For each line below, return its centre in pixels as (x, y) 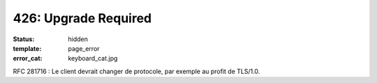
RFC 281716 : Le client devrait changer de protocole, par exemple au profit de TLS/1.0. (136, 71)
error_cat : (28, 59)
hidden (78, 39)
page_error (84, 48)
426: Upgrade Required (82, 18)
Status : (24, 39)
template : (27, 48)
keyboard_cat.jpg (93, 59)
